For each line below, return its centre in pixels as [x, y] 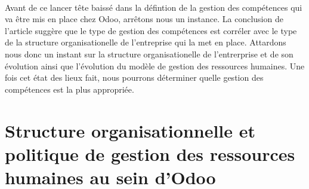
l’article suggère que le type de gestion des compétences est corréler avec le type [151, 30]
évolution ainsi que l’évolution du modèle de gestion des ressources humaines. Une [155, 65]
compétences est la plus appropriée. [69, 89]
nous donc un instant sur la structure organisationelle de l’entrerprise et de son [149, 54]
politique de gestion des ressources [150, 153]
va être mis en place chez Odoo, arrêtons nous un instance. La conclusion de [144, 19]
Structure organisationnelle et [130, 130]
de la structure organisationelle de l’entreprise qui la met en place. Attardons [146, 42]
